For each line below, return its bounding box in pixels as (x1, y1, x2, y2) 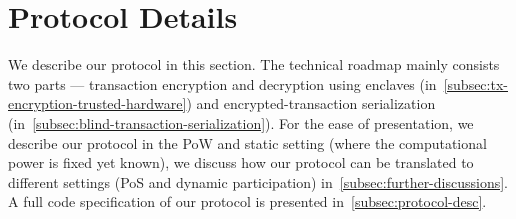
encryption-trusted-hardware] (8, 93, 187, 114)
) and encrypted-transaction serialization (186, 93, 436, 114)
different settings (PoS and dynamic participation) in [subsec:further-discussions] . (8, 171, 508, 192)
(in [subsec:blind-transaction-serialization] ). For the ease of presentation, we (8, 112, 474, 133)
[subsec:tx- (443, 73, 508, 94)
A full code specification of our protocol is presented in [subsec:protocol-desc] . (8, 191, 487, 212)
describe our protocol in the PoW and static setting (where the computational (8, 132, 487, 153)
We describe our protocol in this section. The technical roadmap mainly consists (8, 54, 500, 75)
